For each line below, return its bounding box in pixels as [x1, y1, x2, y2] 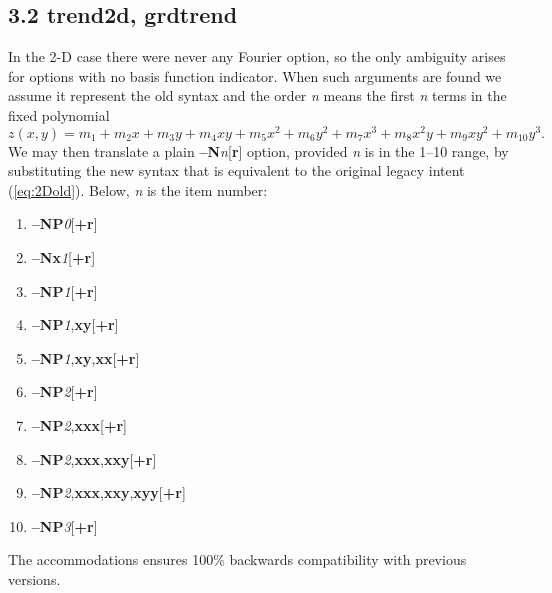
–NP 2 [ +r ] [31, 381, 98, 402]
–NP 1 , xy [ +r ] [31, 314, 119, 335]
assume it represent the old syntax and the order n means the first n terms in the [8, 85, 507, 106]
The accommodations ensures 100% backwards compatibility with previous [8, 549, 467, 570]
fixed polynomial [8, 104, 110, 125]
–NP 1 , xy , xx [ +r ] [31, 347, 140, 368]
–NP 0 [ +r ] [31, 213, 98, 234]
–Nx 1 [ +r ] [31, 247, 96, 268]
